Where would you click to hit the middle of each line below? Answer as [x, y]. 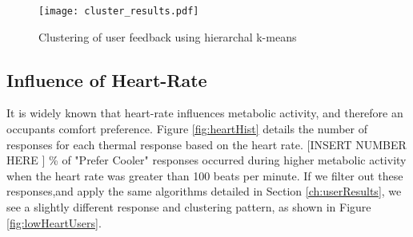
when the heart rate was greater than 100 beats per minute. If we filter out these [205, 175]
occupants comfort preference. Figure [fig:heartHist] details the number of [187, 129]
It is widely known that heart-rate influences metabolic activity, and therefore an [205, 113]
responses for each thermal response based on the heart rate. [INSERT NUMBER [206, 144]
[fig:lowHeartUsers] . [54, 222]
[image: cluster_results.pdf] [119, 11]
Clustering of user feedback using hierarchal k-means [168, 36]
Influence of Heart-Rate [107, 79]
